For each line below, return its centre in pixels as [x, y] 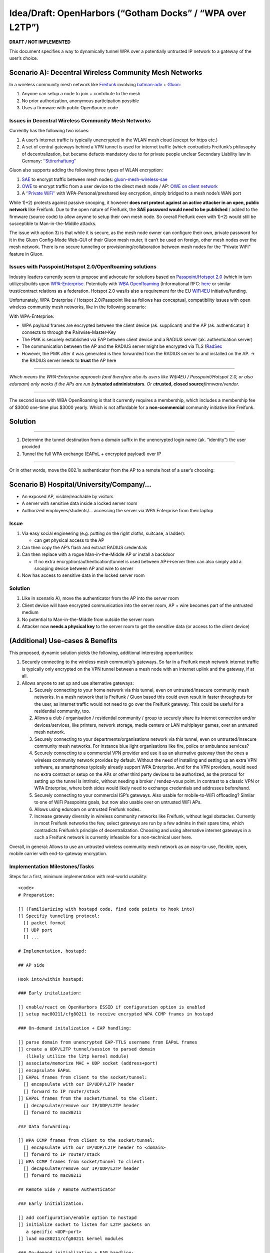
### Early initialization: [51, 1204]
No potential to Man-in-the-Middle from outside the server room [88, 619]
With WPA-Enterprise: [32, 316]
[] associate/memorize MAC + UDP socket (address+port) [88, 1063]
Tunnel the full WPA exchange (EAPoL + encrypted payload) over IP [91, 454]
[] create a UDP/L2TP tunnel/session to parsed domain [87, 1049]
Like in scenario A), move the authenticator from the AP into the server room [100, 598]
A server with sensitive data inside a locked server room [79, 503]
